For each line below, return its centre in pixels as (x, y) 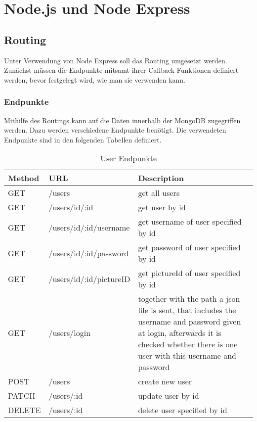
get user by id (162, 207)
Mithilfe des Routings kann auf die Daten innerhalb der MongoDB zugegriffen (122, 120)
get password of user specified (189, 247)
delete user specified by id (183, 410)
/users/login (70, 333)
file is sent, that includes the (187, 310)
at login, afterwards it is (180, 333)
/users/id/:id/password (89, 253)
